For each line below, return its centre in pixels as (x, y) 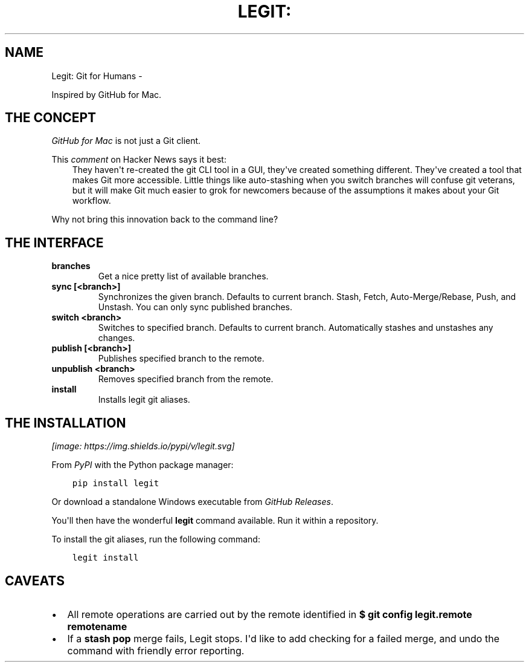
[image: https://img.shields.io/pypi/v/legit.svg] (143, 446)
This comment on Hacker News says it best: (139, 160)
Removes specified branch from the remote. (186, 379)
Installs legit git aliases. (144, 400)
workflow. (91, 201)
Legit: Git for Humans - (97, 76)
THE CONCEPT (51, 118)
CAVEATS (35, 581)
